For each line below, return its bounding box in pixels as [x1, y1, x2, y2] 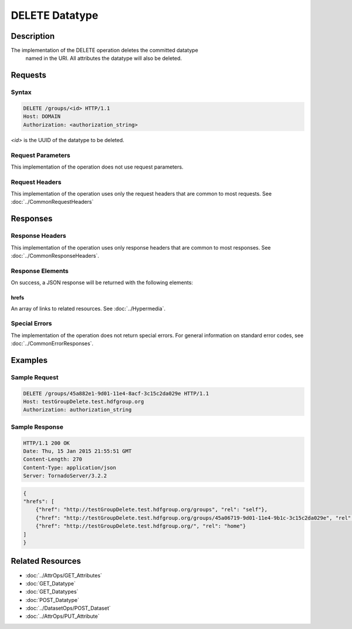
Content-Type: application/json [23, 464, 117, 471]
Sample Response [11, 423, 64, 431]
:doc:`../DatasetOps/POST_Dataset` [25, 605, 111, 612]
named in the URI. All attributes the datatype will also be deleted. [25, 55, 182, 62]
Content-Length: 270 [23, 456, 82, 463]
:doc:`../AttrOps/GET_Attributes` [25, 571, 103, 578]
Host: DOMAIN [23, 113, 61, 120]
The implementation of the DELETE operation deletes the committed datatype [11, 47, 199, 54]
